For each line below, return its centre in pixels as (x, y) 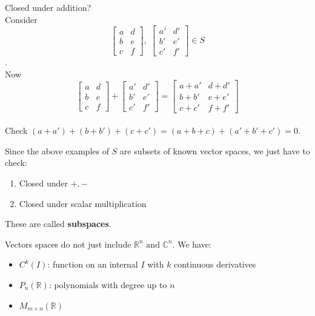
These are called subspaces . (58, 224)
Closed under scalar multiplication (83, 203)
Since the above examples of (57, 150)
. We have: (192, 244)
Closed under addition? (48, 7)
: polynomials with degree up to (108, 284)
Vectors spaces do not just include (68, 244)
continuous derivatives (215, 264)
